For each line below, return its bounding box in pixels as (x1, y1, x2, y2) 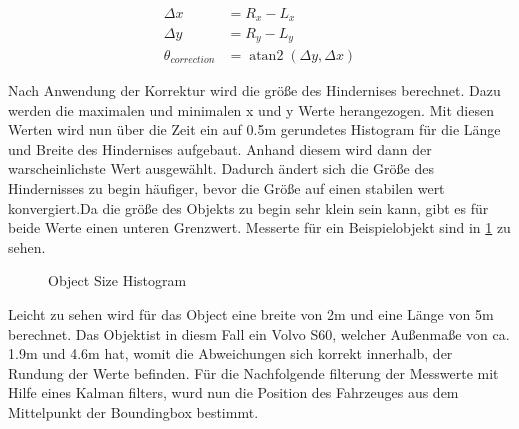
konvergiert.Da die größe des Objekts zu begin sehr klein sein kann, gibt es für (8, 197, 489, 218)
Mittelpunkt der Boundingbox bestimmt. (8, 401, 259, 422)
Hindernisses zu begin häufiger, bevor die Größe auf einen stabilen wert (8, 177, 445, 198)
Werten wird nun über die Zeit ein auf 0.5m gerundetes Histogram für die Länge (8, 119, 501, 140)
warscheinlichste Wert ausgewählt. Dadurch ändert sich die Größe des (8, 158, 434, 179)
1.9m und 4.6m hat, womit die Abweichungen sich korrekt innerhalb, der (8, 343, 453, 364)
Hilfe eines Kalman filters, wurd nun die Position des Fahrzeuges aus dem (8, 382, 459, 403)
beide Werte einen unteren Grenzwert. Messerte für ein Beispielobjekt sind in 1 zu (8, 217, 511, 238)
